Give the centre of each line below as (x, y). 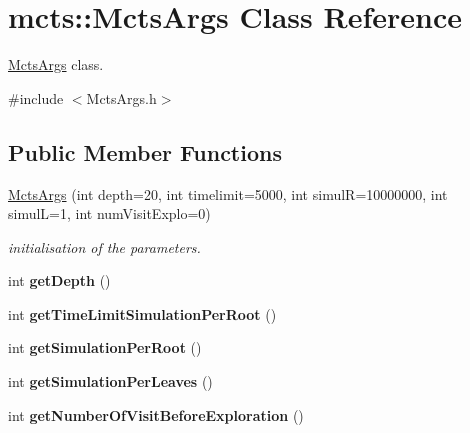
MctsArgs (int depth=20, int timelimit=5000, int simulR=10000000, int (228, 193)
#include (36, 97)
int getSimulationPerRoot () (105, 347)
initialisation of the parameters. (104, 246)
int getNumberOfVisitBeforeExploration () (156, 414)
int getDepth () (59, 280)
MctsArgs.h (121, 97)
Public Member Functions (145, 151)
